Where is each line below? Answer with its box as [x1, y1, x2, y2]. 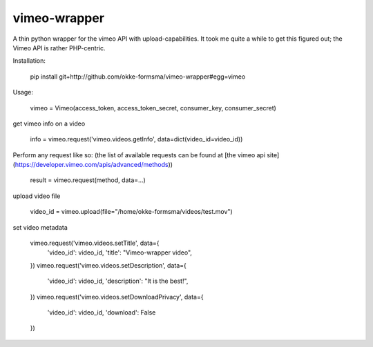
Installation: [12, 57, 46, 65]
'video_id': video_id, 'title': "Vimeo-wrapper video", [47, 248, 193, 257]
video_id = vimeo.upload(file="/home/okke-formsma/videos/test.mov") [30, 208, 233, 216]
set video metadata [12, 223, 68, 231]
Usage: [12, 88, 34, 97]
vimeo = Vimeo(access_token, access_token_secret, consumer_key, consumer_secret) [30, 103, 276, 112]
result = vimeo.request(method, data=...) [30, 176, 146, 184]
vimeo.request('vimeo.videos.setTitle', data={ [30, 239, 160, 248]
